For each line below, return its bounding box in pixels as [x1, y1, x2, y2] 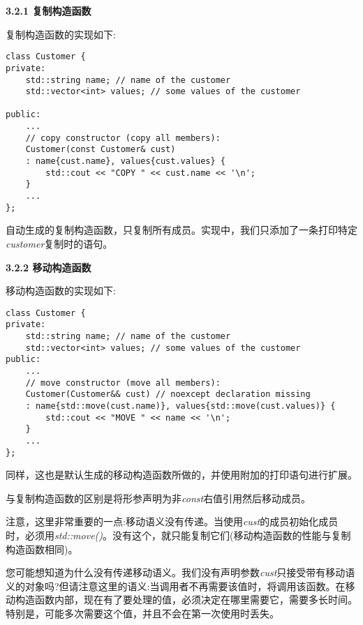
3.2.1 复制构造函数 [6, 3, 91, 17]
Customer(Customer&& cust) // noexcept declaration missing [25, 389, 311, 400]
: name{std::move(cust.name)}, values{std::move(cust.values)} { [25, 401, 336, 411]
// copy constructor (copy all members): [25, 133, 221, 143]
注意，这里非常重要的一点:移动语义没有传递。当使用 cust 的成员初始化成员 [6, 514, 339, 529]
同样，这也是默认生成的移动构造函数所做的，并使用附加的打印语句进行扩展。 [6, 467, 357, 482]
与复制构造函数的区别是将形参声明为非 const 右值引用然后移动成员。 [6, 490, 311, 505]
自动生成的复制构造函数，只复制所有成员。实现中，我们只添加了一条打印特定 [6, 223, 357, 237]
